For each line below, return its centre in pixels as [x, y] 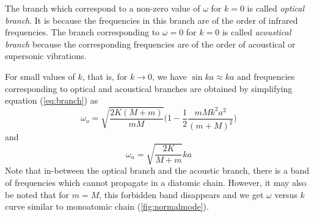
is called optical [276, 8]
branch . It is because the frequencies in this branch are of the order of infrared [152, 20]
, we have [170, 76]
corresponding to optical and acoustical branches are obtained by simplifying [149, 88]
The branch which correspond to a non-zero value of [103, 8]
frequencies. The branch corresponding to [82, 32]
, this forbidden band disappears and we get [181, 194]
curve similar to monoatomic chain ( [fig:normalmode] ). [107, 206]
